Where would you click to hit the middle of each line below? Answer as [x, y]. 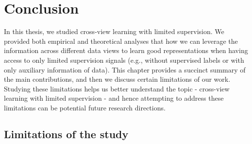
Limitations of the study [66, 134]
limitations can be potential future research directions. [85, 107]
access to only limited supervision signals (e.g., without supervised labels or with [124, 60]
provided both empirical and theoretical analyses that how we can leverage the [121, 41]
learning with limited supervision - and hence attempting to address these [114, 98]
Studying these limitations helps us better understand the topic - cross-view [117, 88]
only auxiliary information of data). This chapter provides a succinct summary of [125, 69]
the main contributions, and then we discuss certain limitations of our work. [117, 79]
